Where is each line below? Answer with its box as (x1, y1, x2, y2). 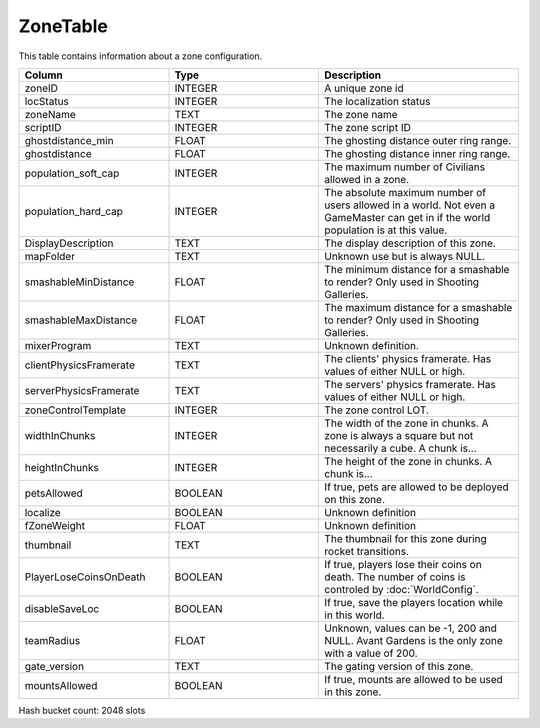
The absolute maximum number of (324, 185, 487, 199)
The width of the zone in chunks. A (324, 416, 489, 430)
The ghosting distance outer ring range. (324, 133, 512, 147)
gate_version (24, 659, 85, 673)
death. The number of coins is (324, 570, 466, 584)
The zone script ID (324, 120, 412, 134)
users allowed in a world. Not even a (324, 198, 495, 212)
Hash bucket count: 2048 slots (18, 704, 146, 716)
